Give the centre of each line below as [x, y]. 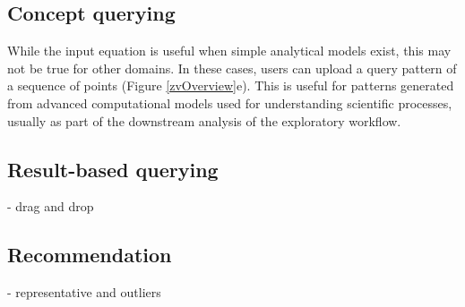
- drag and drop [51, 206]
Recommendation [90, 255]
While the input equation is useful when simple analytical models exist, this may [229, 51]
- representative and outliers [84, 292]
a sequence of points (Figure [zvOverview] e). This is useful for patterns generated [231, 85]
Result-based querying [113, 169]
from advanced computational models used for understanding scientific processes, [230, 102]
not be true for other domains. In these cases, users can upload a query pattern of [232, 68]
